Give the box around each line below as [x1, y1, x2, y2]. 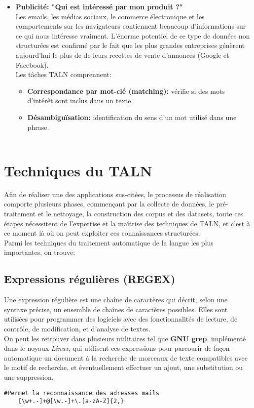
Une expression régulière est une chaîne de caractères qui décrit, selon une [4, 294, 228, 305]
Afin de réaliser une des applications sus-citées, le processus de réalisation [4, 189, 226, 199]
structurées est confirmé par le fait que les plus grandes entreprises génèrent [15, 40, 245, 50]
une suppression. [4, 371, 54, 382]
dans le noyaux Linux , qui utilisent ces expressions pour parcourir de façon [4, 343, 230, 353]
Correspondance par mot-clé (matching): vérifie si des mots [27, 85, 225, 96]
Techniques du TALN [4, 160, 152, 180]
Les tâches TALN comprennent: [15, 69, 111, 80]
